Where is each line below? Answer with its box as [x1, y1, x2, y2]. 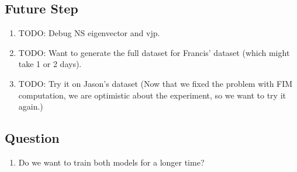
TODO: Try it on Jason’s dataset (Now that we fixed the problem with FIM [18, 77, 293, 89]
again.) [18, 100, 43, 113]
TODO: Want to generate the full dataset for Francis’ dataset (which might [18, 46, 290, 58]
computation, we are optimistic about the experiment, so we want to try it [18, 89, 286, 101]
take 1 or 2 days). [18, 58, 82, 70]
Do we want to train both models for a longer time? [18, 156, 205, 168]
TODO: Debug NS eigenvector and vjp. [18, 27, 160, 39]
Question [5, 129, 60, 147]
